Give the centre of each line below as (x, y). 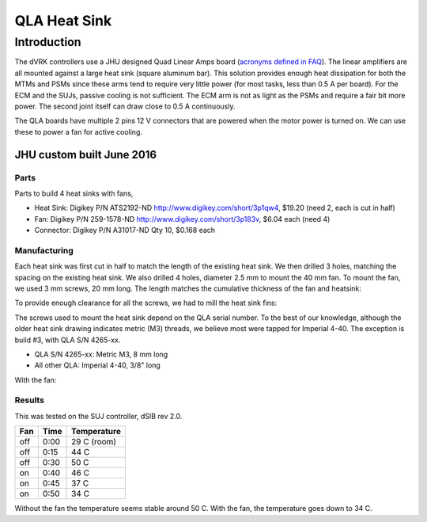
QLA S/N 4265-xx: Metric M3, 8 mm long (101, 354)
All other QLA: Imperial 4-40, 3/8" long (98, 365)
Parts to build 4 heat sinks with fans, (74, 193)
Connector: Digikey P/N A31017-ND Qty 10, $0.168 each (125, 231)
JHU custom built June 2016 (86, 154)
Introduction (48, 42)
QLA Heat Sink (63, 21)
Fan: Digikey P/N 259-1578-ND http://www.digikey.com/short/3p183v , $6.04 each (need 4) (182, 219)
